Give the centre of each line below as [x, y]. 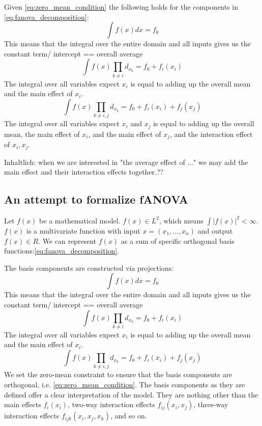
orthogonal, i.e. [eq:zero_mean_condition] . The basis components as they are [125, 384]
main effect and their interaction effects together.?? [84, 172]
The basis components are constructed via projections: [89, 267]
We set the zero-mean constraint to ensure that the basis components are [118, 374]
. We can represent [67, 240]
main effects [23, 404]
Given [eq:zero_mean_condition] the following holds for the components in [121, 7]
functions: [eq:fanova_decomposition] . [62, 251]
